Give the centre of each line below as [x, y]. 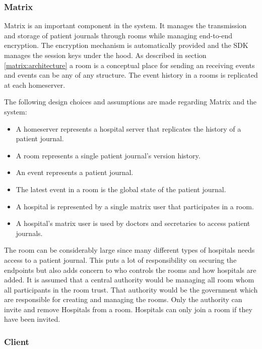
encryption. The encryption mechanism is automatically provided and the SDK [126, 45]
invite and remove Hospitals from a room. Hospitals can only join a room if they [128, 309]
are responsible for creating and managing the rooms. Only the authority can [123, 299]
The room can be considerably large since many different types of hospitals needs [129, 250]
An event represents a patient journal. [75, 172]
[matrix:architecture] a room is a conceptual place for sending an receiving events [129, 65]
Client [17, 341]
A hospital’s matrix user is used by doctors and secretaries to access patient [133, 223]
